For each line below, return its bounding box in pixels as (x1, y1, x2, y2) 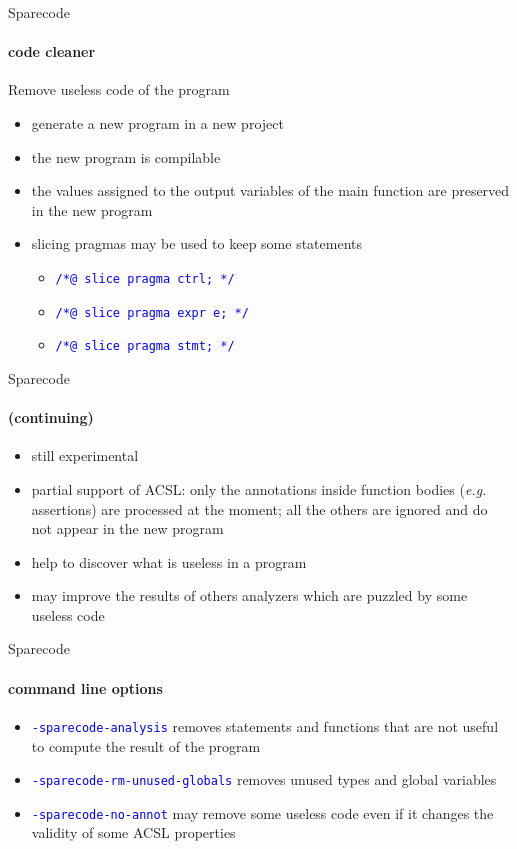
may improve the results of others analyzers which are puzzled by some (31, 585, 468, 606)
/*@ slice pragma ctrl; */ (55, 271, 235, 286)
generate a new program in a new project (31, 112, 284, 133)
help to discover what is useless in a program (31, 551, 307, 572)
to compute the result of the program (31, 735, 261, 756)
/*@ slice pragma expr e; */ (55, 305, 249, 320)
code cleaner (8, 41, 96, 62)
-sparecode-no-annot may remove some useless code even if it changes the (31, 802, 494, 823)
